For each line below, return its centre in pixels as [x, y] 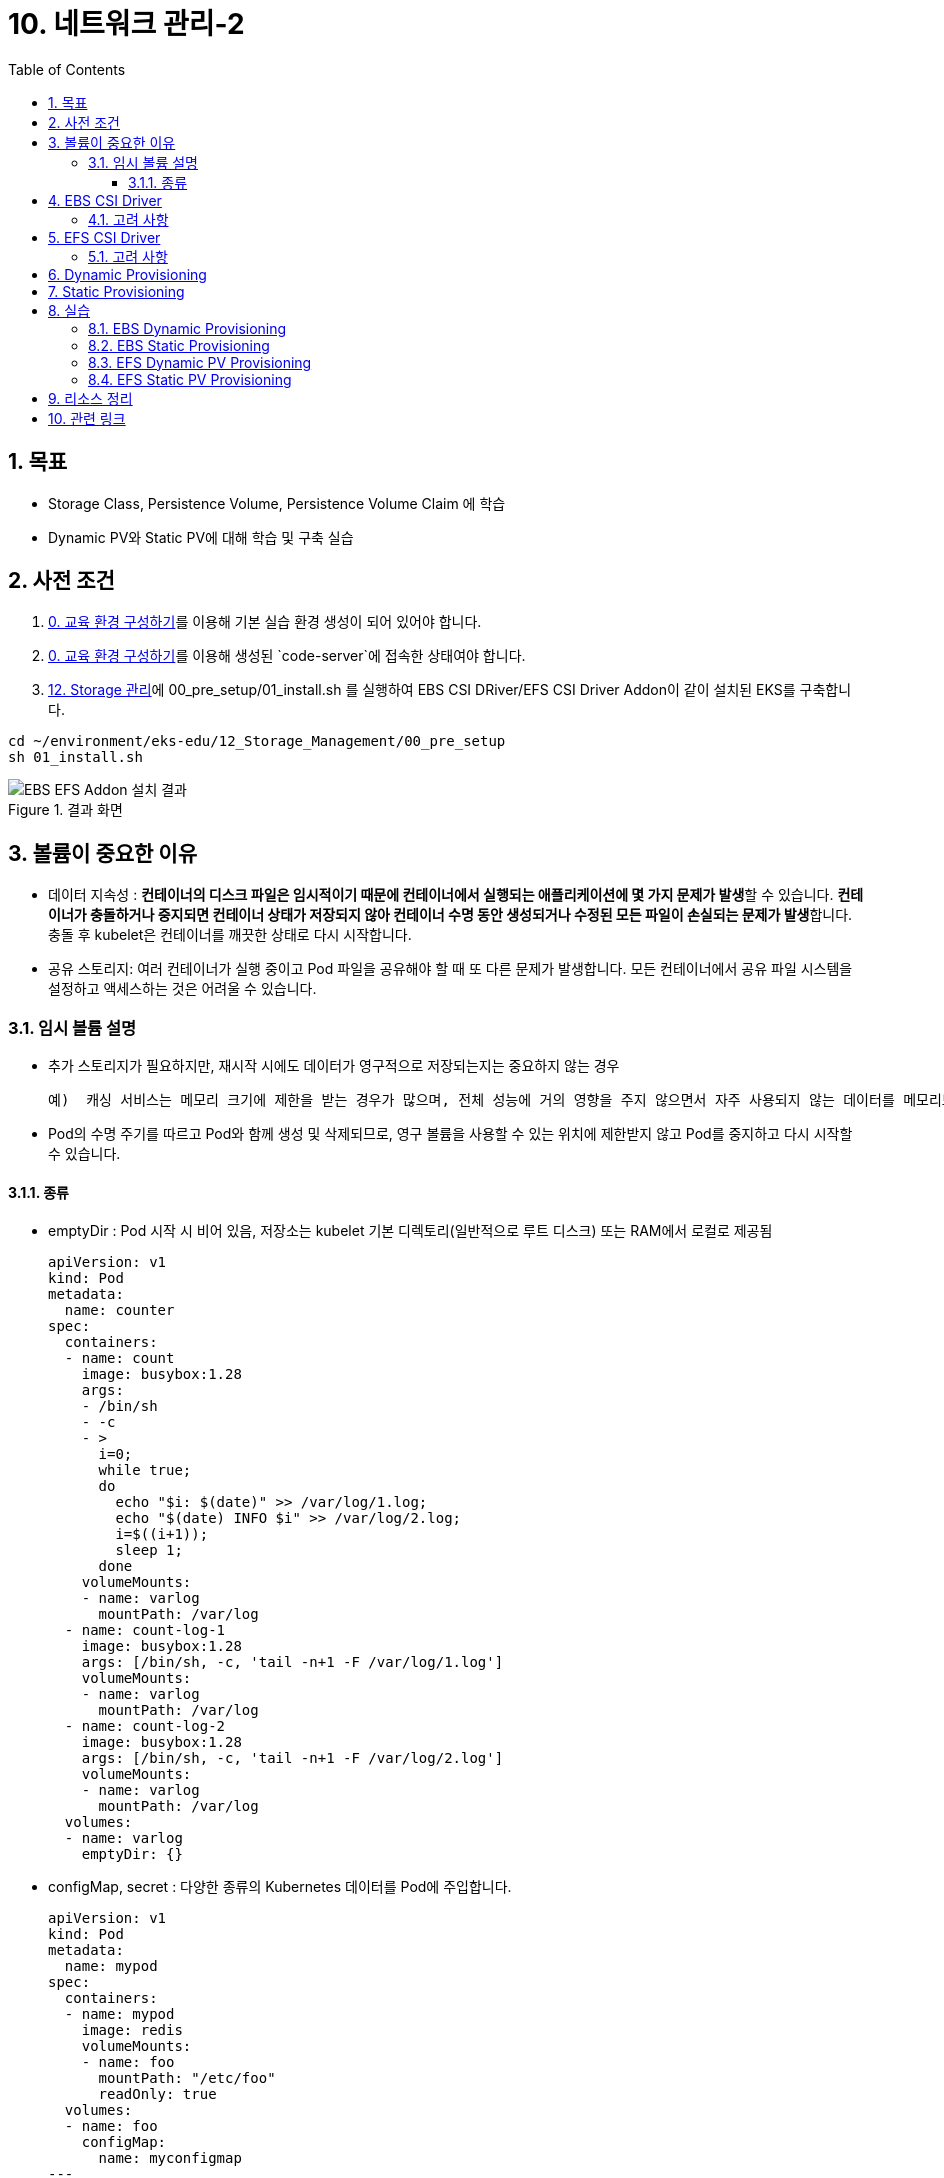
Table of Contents [67, 69]
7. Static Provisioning [116, 291]
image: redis [132, 2030]
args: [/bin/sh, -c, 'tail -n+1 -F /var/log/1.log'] [292, 1662]
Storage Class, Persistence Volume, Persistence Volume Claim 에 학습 [277, 503]
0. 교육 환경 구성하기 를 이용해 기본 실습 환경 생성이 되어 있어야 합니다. [265, 622]
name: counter [119, 1310]
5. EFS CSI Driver [104, 237]
